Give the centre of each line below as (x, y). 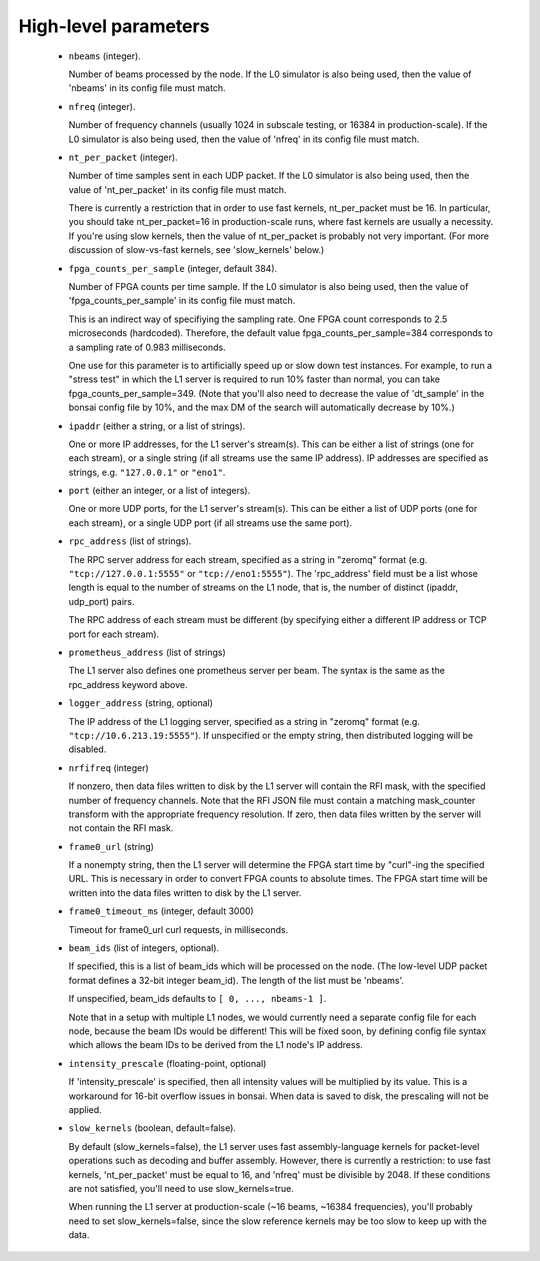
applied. (85, 1109)
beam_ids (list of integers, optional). (144, 948)
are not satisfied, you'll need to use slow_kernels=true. (181, 1188)
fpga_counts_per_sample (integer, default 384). (173, 268)
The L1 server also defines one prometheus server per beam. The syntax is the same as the (256, 671)
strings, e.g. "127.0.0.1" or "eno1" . (147, 472)
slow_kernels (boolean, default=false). (152, 1128)
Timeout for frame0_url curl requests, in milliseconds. (178, 929)
